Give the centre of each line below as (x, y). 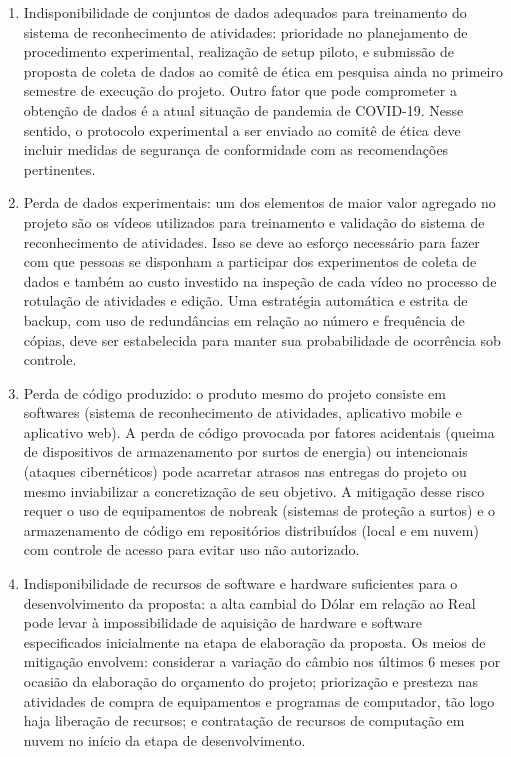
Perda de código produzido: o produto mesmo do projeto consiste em (234, 392)
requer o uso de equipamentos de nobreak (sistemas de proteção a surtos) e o (259, 510)
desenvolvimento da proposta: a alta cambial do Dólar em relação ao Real (249, 602)
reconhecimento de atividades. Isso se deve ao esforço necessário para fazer (251, 241)
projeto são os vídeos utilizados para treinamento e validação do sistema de (254, 221)
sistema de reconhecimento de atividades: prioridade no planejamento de (245, 31)
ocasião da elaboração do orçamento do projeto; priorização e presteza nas (251, 681)
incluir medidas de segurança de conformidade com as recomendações (236, 149)
